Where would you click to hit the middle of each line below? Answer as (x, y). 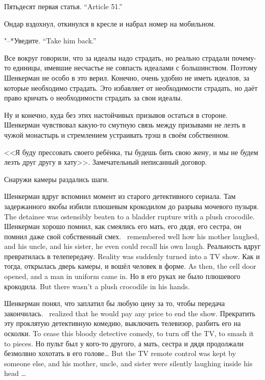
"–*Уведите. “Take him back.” (50, 41)
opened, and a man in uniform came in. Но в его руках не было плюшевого (122, 276)
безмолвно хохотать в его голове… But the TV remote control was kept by (120, 353)
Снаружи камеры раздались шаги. (57, 179)
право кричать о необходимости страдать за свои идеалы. (93, 98)
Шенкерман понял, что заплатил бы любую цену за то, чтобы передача (115, 303)
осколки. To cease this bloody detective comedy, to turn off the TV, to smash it (129, 333)
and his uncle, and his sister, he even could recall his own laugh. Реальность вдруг (132, 246)
